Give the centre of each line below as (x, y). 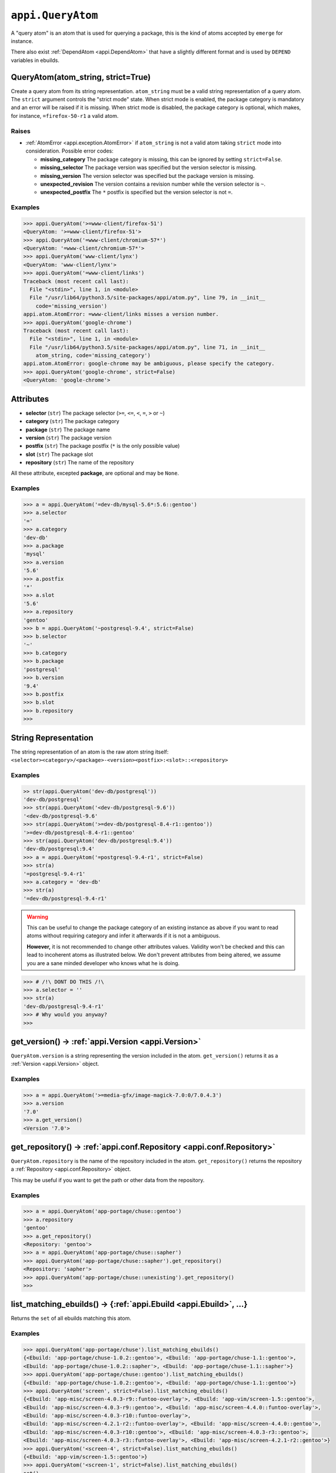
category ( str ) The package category (73, 421)
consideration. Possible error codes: (70, 151)
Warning (37, 917)
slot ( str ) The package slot (59, 454)
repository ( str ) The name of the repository (80, 463)
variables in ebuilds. (35, 60)
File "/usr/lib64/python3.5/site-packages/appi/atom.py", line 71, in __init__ (148, 347)
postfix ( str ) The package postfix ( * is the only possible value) (103, 446)
